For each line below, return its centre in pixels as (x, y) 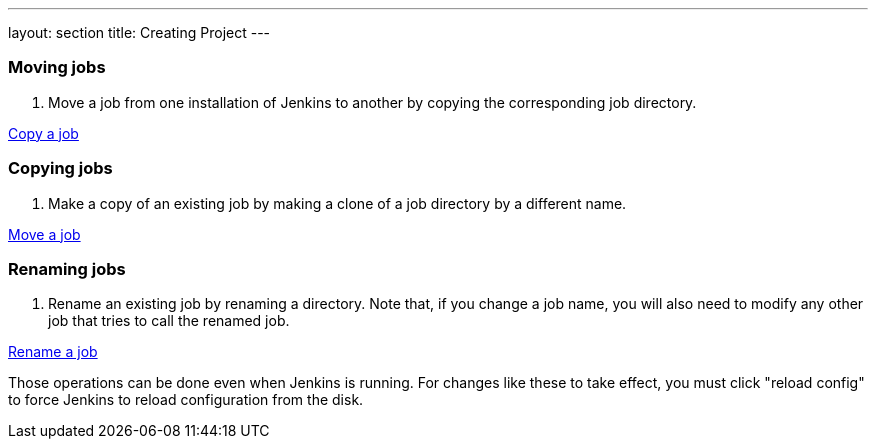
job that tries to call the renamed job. (169, 321)
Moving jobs (57, 67)
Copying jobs (60, 168)
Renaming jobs (67, 268)
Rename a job (53, 352)
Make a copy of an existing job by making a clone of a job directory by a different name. (337, 203)
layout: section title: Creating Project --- (139, 32)
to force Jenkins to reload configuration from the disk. (186, 400)
